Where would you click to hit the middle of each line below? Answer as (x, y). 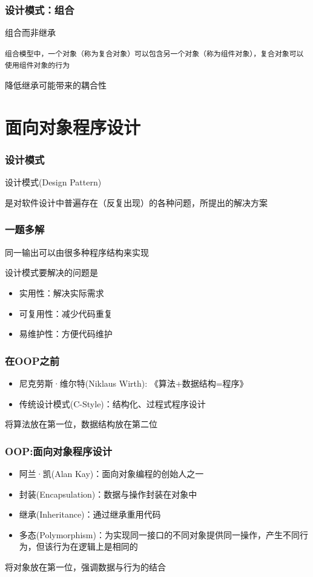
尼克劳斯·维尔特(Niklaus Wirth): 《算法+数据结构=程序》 (133, 383)
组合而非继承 (30, 32)
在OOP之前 (32, 360)
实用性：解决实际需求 (61, 292)
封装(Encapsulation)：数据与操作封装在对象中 (108, 494)
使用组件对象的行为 (38, 66)
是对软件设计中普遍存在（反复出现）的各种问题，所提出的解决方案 (136, 202)
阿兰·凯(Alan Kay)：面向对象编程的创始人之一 (111, 473)
